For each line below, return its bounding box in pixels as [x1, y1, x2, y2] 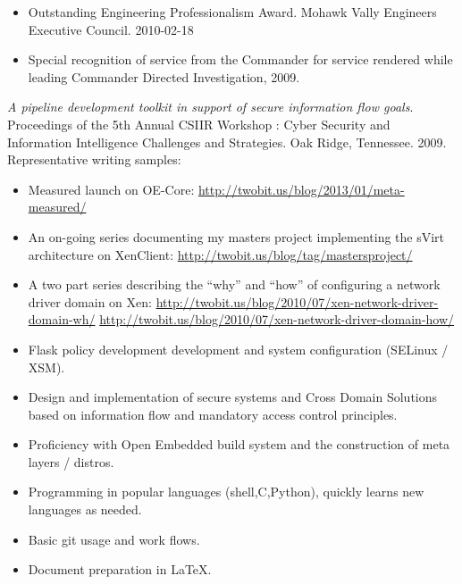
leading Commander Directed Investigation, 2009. [28, 67, 300, 86]
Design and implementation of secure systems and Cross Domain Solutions [28, 388, 438, 406]
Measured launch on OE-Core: [28, 179, 195, 198]
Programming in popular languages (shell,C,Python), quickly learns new [28, 482, 424, 501]
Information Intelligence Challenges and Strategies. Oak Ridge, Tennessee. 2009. [7, 132, 447, 151]
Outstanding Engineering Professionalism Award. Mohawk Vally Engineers [28, 3, 437, 21]
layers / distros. [28, 452, 114, 471]
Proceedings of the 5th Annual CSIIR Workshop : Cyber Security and [7, 114, 391, 133]
